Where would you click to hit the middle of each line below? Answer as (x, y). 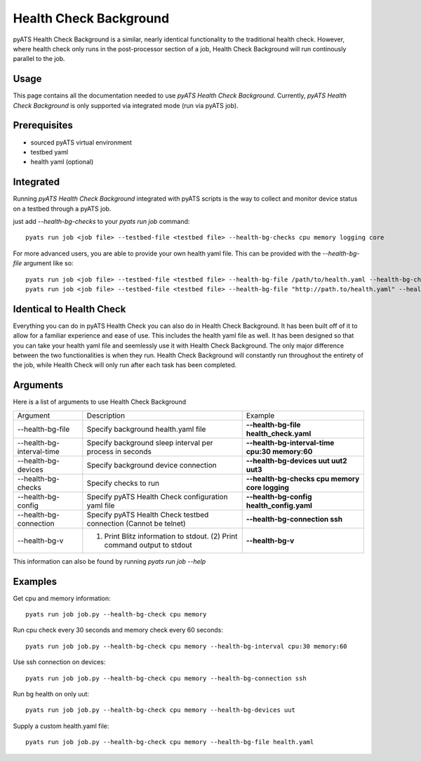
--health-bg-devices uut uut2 (296, 461)
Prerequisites (43, 125)
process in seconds (119, 451)
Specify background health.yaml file (146, 429)
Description (106, 416)
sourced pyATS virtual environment (81, 142)
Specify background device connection (152, 465)
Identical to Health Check (69, 309)
